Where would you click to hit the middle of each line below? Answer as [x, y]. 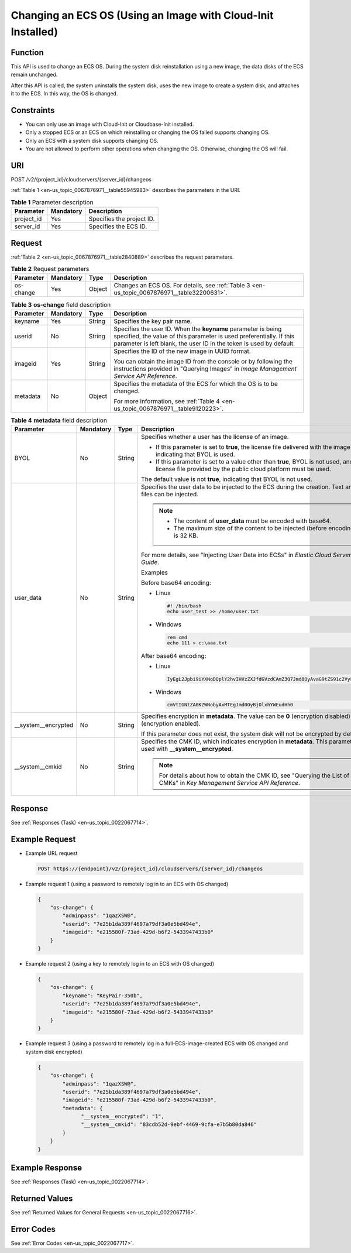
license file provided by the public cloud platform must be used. [244, 469]
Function [27, 52]
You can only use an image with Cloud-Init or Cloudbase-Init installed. [110, 124]
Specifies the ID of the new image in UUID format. [182, 351]
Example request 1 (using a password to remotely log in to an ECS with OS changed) [127, 884]
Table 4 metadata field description [59, 420]
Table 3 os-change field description [61, 304]
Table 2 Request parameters [50, 269]
